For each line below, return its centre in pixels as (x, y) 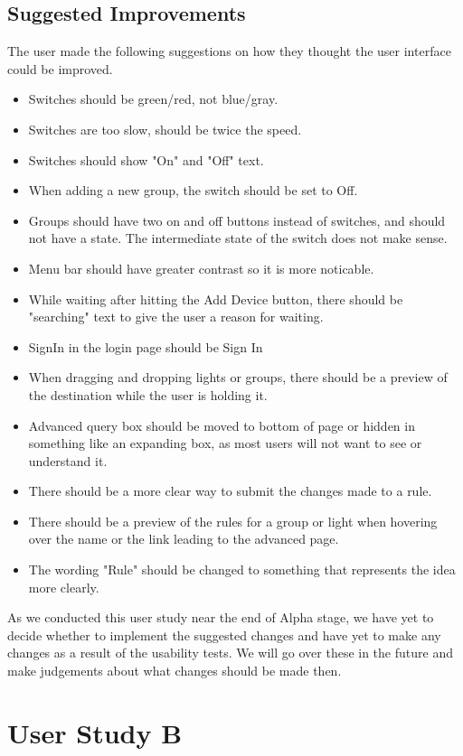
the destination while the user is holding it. (148, 394)
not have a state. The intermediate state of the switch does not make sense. (238, 238)
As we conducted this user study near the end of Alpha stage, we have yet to (221, 617)
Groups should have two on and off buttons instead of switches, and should (237, 220)
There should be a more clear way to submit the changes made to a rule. (230, 491)
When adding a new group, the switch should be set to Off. (193, 190)
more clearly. (64, 587)
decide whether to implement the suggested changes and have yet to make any (224, 635)
